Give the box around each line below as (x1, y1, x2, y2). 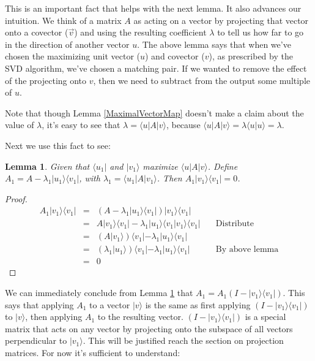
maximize (143, 159, 178, 172)
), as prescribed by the (209, 50, 293, 63)
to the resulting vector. (97, 310, 183, 323)
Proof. (5, 192, 28, 205)
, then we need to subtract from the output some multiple (93, 74, 311, 86)
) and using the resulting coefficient (74, 26, 207, 39)
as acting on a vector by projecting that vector (133, 13, 309, 26)
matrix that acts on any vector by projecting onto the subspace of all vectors (5, 322, 293, 335)
